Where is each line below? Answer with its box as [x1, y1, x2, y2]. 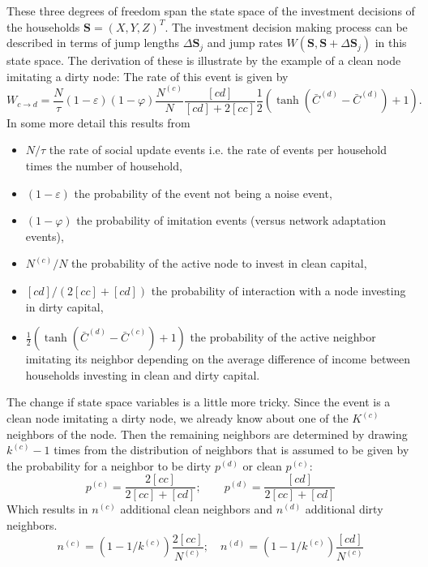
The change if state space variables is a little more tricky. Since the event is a [6, 393, 391, 410]
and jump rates [207, 34, 283, 51]
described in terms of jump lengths [6, 34, 180, 51]
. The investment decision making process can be [165, 18, 408, 35]
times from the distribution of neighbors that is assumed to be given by [53, 441, 409, 458]
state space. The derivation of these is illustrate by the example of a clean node [6, 52, 401, 69]
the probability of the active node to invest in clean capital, [71, 255, 367, 272]
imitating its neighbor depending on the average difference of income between [25, 350, 411, 367]
